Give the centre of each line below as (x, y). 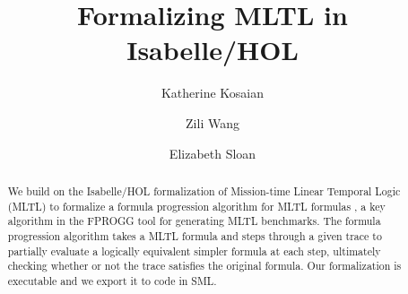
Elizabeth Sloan (213, 153)
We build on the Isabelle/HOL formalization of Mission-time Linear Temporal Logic (204, 190)
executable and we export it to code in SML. (112, 280)
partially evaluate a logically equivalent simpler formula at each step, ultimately (194, 251)
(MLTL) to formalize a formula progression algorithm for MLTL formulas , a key (196, 206)
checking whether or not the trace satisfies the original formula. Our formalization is (204, 266)
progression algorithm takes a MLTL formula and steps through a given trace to (195, 235)
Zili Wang (213, 122)
